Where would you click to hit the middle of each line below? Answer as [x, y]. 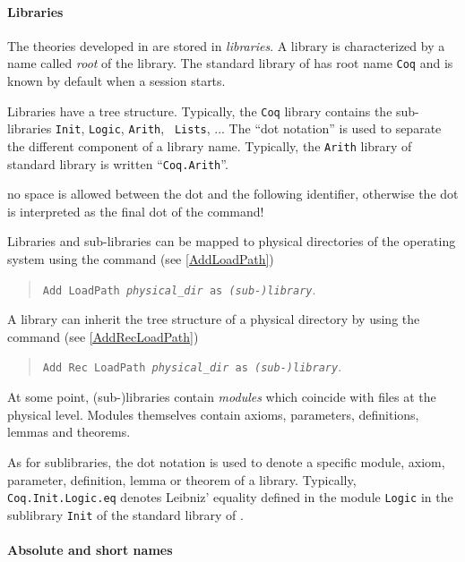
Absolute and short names [90, 550]
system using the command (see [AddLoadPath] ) [141, 259]
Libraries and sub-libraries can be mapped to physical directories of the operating [232, 241]
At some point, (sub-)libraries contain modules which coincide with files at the [222, 397]
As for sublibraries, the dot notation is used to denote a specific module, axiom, [226, 461]
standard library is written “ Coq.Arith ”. [118, 163]
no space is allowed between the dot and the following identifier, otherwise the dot [233, 194]
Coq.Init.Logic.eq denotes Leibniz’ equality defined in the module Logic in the [230, 497]
